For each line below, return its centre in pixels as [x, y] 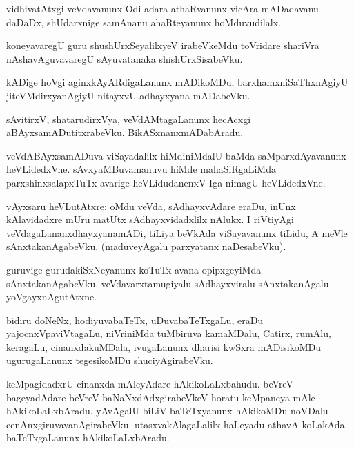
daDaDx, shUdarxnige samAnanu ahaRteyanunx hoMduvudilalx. [144, 22]
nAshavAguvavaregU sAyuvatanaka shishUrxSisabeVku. [125, 58]
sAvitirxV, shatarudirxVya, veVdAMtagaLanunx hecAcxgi [129, 118]
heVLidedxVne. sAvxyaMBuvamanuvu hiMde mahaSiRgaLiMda [141, 169]
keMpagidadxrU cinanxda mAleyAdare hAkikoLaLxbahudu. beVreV [150, 384]
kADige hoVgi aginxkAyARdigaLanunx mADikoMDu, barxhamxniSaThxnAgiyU [177, 82]
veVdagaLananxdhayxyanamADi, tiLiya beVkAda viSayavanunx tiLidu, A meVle [177, 232]
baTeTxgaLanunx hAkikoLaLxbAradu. [88, 438]
